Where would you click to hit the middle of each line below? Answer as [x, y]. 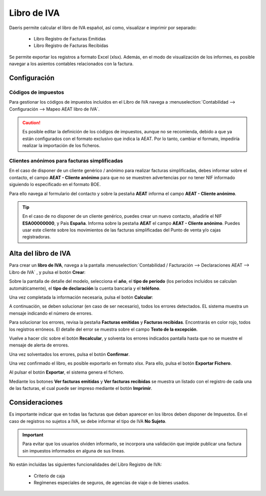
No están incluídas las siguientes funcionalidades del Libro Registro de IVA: [85, 464]
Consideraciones [36, 402]
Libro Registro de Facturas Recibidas [71, 46]
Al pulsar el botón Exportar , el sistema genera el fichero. [66, 372]
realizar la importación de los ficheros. [61, 146]
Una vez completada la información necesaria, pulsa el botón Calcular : [81, 297]
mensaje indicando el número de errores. [51, 313]
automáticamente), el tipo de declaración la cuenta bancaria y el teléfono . [85, 288]
